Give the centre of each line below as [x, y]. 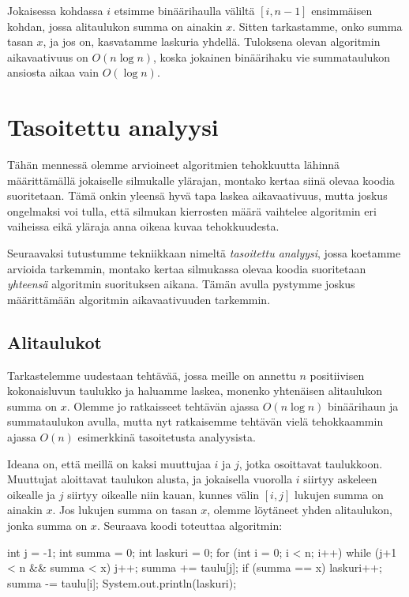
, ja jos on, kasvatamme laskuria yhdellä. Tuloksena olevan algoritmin [212, 41]
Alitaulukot [54, 342]
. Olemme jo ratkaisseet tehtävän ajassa [163, 406]
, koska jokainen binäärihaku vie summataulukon [272, 56]
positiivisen [337, 375]
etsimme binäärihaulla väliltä [184, 10]
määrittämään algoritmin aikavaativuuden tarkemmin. [139, 299]
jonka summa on [47, 525]
